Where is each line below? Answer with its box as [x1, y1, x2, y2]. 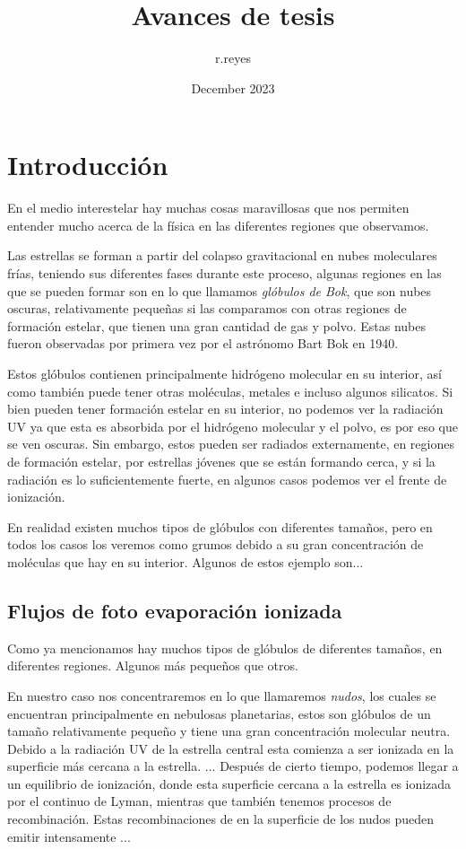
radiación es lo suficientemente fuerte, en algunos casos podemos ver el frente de [7, 469, 447, 488]
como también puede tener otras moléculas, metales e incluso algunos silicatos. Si [7, 381, 453, 400]
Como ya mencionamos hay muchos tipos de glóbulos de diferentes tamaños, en [7, 638, 443, 657]
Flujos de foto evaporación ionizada [7, 596, 342, 624]
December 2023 [191, 78, 275, 97]
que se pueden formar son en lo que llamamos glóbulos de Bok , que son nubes [7, 281, 432, 300]
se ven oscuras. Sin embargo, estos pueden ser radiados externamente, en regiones [7, 434, 454, 453]
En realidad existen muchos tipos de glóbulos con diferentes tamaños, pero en [7, 517, 433, 536]
